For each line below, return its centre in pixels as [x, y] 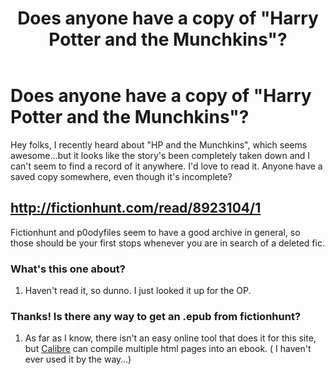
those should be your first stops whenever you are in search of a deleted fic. [167, 243]
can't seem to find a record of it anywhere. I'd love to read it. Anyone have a [166, 166]
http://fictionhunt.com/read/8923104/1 [136, 208]
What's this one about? [68, 269]
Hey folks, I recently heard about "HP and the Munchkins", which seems [159, 144]
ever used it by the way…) [78, 359]
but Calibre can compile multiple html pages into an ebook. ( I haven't [168, 349]
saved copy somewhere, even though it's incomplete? [121, 176]
